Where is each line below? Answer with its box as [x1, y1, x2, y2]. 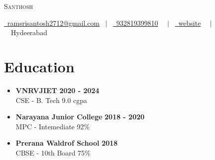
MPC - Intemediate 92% [15, 121, 90, 131]
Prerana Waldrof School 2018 [15, 138, 118, 148]
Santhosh [4, 1, 33, 11]
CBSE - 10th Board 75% [15, 147, 91, 158]
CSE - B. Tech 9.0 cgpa [15, 95, 87, 105]
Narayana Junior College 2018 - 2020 [15, 111, 145, 122]
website [178, 17, 201, 28]
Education [4, 56, 75, 76]
